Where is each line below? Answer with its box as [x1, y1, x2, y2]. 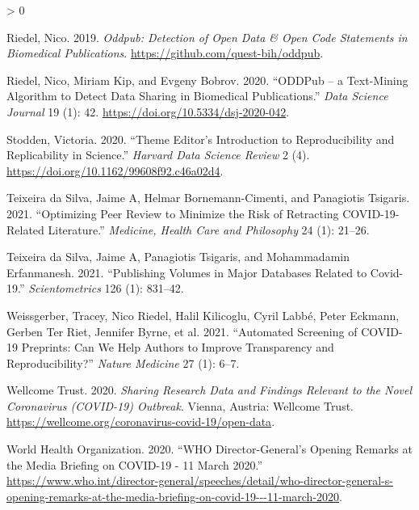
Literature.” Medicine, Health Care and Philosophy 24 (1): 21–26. [48, 221, 370, 238]
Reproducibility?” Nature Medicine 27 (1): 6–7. [6, 354, 240, 371]
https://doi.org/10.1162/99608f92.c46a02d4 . [6, 162, 224, 179]
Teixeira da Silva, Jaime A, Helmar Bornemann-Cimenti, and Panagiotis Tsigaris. [6, 189, 410, 206]
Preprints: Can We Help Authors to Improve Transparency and [21, 339, 334, 356]
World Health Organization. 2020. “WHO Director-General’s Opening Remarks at [6, 440, 413, 457]
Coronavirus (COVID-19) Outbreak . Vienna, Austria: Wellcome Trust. [6, 397, 354, 414]
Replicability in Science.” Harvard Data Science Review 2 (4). [6, 146, 310, 163]
